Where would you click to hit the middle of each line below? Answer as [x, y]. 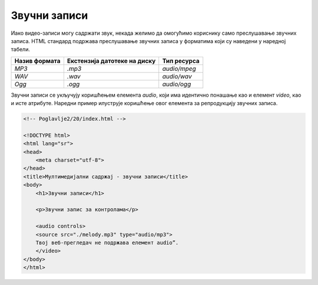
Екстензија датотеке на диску [111, 61]
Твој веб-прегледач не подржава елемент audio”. [107, 243]
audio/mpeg [179, 68]
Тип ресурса [181, 61]
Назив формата [38, 61]
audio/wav [177, 76]
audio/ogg [177, 84]
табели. [21, 50]
